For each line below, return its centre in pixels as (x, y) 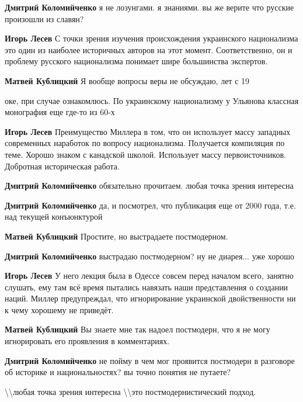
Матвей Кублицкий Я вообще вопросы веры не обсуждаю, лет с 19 (127, 80)
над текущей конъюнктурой (54, 216)
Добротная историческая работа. (62, 166)
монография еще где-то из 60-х (60, 112)
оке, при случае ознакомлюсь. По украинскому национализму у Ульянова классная (152, 100)
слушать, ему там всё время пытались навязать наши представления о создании (147, 287)
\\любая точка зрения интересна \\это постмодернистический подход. (130, 391)
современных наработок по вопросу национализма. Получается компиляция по (145, 143)
